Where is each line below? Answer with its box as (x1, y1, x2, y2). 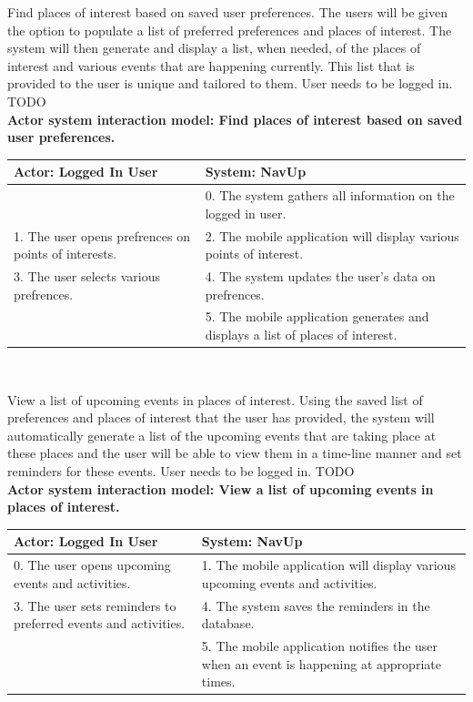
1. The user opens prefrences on (14, 226, 190, 245)
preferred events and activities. (14, 614, 186, 633)
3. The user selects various (14, 266, 160, 285)
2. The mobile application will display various (205, 226, 459, 245)
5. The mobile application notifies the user (201, 636, 438, 656)
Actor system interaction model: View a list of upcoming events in (7, 479, 434, 498)
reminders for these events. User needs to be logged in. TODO (7, 462, 355, 481)
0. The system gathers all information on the (205, 186, 455, 205)
